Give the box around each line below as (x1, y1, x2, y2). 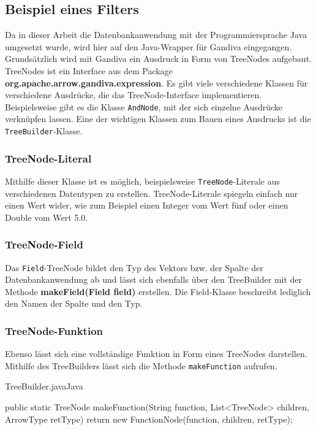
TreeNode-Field (5, 237, 83, 252)
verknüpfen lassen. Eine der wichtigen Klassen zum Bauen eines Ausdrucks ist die (5, 112, 311, 125)
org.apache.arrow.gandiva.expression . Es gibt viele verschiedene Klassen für (5, 76, 308, 89)
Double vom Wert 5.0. (5, 210, 88, 223)
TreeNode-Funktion (5, 323, 103, 338)
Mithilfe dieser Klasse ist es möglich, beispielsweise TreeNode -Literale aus (5, 174, 280, 187)
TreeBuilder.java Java (5, 380, 83, 393)
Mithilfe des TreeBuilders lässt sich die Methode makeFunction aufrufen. (5, 359, 277, 372)
